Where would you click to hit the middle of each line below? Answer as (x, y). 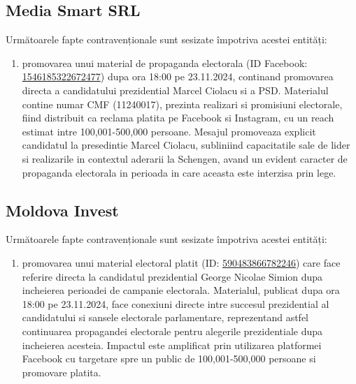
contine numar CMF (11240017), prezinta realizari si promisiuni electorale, (182, 104)
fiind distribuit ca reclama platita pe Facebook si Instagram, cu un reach (178, 118)
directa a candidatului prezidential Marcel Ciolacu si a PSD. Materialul (175, 90)
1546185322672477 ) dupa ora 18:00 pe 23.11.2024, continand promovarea (178, 76)
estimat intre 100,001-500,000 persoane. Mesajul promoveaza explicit (169, 131)
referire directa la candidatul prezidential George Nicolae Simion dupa (172, 276)
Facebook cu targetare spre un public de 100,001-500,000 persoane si (169, 359)
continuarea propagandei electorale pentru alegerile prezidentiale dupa (172, 331)
